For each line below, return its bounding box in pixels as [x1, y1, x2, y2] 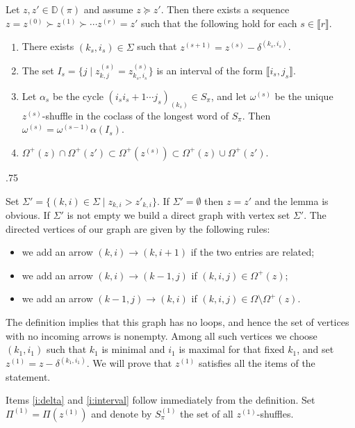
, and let [210, 88, 247, 103]
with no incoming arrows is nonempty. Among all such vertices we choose [6, 328, 317, 343]
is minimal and [101, 342, 165, 356]
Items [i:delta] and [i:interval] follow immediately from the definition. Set [6, 393, 315, 407]
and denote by [91, 406, 152, 420]
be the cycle [52, 88, 104, 103]
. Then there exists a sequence [160, 2, 290, 16]
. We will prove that [86, 356, 172, 370]
